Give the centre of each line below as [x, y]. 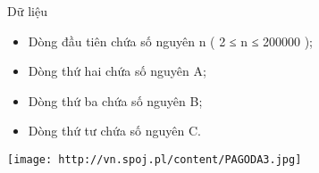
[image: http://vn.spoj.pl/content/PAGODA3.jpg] [155, 159]
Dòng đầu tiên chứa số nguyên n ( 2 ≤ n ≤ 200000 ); [170, 41]
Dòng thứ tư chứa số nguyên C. [114, 131]
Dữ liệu [27, 11]
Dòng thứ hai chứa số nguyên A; [117, 71]
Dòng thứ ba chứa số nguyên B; [115, 100]
